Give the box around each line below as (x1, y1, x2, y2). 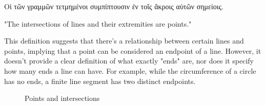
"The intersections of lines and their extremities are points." (4, 18, 192, 29)
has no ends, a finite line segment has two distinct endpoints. (4, 75, 196, 86)
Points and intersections (25, 93, 100, 103)
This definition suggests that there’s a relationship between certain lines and (4, 35, 244, 46)
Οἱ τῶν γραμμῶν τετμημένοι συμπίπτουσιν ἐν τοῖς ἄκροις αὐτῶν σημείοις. (4, 1, 223, 11)
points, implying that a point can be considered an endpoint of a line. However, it (4, 45, 261, 56)
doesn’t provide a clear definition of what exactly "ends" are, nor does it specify (4, 55, 254, 66)
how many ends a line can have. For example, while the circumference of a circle (4, 65, 256, 76)
